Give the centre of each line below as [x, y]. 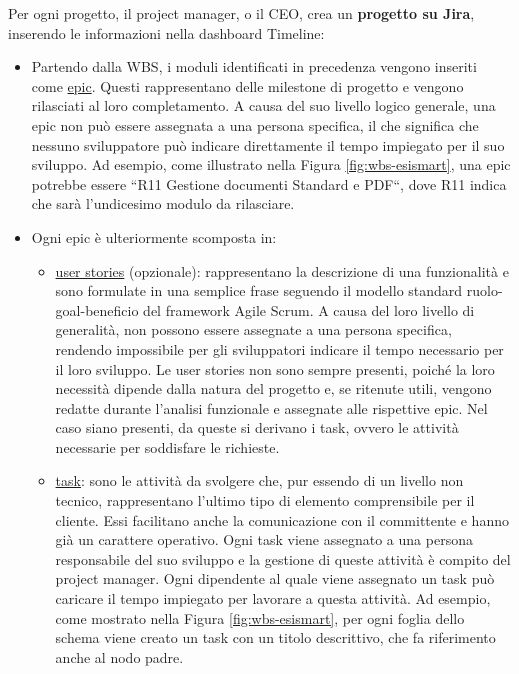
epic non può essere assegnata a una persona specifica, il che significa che [255, 124]
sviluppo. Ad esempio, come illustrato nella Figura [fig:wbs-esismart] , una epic [271, 164]
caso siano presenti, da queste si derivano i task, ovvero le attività [257, 427]
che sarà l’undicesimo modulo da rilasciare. [163, 203]
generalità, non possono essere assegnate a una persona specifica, [253, 329]
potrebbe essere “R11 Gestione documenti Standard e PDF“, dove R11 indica [269, 183]
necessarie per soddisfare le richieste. [167, 446]
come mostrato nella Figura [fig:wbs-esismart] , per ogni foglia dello [260, 617]
